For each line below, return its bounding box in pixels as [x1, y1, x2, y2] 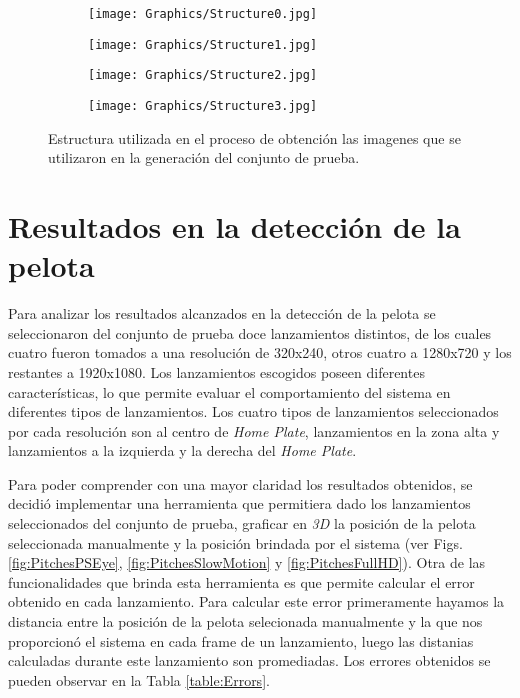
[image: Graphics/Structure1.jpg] [88, 37, 318, 52]
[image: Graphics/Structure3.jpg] [88, 98, 318, 113]
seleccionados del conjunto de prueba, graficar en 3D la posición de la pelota [8, 513, 476, 534]
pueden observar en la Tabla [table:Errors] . [8, 669, 270, 690]
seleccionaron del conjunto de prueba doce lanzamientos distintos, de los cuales [8, 322, 492, 343]
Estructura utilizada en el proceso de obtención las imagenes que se [48, 127, 461, 148]
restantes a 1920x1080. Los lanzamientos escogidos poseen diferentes [8, 361, 425, 382]
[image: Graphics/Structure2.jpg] [88, 68, 318, 83]
